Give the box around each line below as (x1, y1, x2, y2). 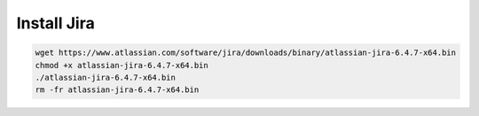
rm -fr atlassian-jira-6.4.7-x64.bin (35, 85, 200, 95)
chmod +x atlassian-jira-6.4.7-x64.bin (35, 60, 208, 70)
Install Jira (16, 13, 95, 33)
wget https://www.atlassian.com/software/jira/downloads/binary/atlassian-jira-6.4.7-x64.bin (35, 48, 457, 58)
